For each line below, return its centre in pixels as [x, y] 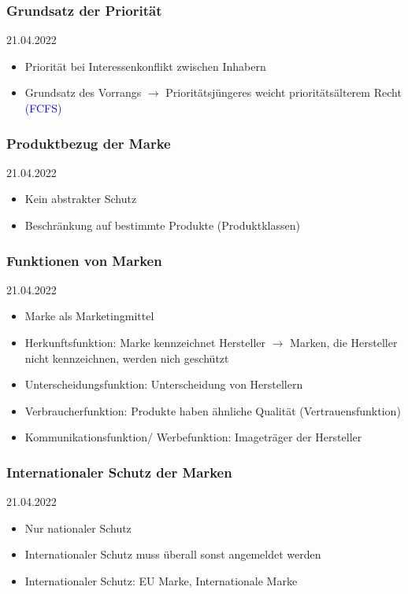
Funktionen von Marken [84, 260]
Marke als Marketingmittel [89, 316]
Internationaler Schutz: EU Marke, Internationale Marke [161, 580]
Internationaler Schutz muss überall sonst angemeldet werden [173, 554]
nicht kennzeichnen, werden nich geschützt [127, 358]
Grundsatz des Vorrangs [83, 92]
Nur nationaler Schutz [78, 528]
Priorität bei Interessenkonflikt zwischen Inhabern [145, 66]
